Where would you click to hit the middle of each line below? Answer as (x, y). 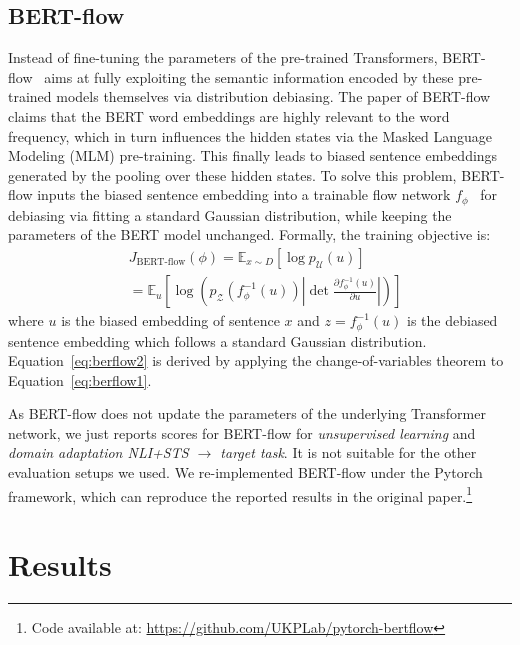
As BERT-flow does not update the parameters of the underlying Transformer (247, 413)
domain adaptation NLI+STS (98, 452)
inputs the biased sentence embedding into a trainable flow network (244, 194)
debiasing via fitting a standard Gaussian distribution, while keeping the (230, 214)
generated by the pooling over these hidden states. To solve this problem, (232, 174)
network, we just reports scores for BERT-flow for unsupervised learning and (242, 432)
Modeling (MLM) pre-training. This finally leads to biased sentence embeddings (253, 155)
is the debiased (452, 320)
